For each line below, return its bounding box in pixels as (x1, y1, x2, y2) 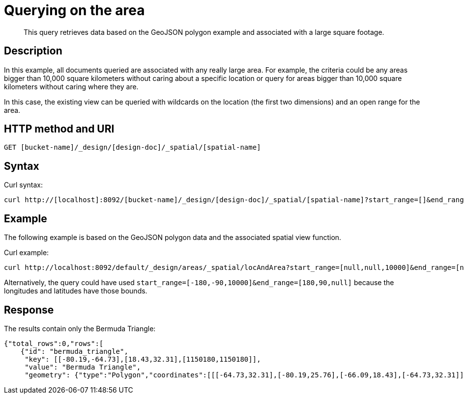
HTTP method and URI (4, 123, 115, 135)
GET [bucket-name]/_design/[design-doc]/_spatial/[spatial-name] (4, 143, 261, 152)
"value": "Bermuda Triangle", (25, 363, 141, 371)
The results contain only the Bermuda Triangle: (4, 324, 156, 333)
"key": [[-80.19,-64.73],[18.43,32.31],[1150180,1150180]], (25, 355, 261, 363)
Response (4, 303, 54, 316)
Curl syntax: (4, 181, 43, 189)
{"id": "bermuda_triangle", (20, 347, 128, 355)
